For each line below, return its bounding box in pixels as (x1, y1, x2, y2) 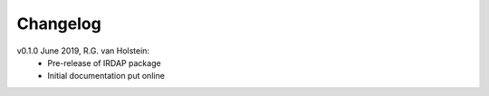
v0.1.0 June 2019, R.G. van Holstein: (16, 45, 149, 56)
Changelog (16, 14, 101, 34)
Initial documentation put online (47, 71, 165, 82)
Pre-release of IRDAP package (47, 57, 162, 68)
